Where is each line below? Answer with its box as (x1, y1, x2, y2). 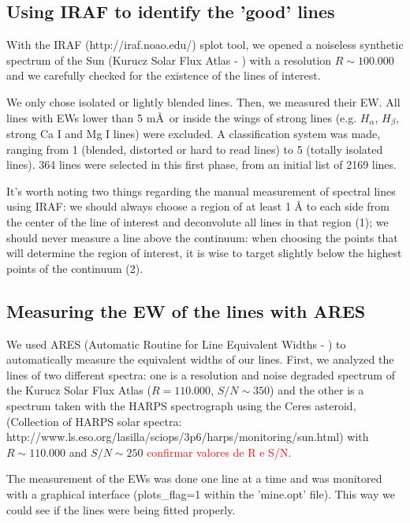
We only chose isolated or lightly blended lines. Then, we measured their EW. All (6, 93, 401, 110)
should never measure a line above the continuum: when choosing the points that (6, 229, 398, 245)
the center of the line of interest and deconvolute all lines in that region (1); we (6, 214, 389, 230)
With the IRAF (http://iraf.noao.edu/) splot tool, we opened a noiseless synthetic (6, 36, 404, 53)
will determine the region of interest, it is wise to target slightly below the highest (6, 245, 402, 261)
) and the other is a (270, 382, 364, 398)
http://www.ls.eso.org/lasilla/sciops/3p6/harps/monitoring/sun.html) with (6, 428, 369, 445)
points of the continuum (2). (6, 260, 143, 276)
